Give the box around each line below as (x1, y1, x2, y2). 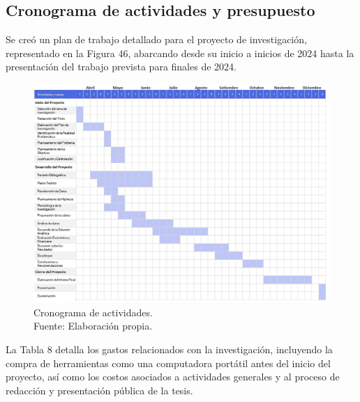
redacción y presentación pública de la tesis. (6, 382, 193, 397)
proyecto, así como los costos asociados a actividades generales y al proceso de (6, 369, 340, 384)
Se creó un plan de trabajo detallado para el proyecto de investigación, (6, 32, 307, 47)
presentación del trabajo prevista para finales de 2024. (6, 59, 237, 74)
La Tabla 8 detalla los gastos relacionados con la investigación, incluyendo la (6, 342, 333, 357)
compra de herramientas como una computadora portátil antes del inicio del (6, 355, 331, 370)
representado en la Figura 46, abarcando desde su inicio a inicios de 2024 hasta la (6, 45, 354, 60)
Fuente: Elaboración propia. (33, 318, 153, 333)
